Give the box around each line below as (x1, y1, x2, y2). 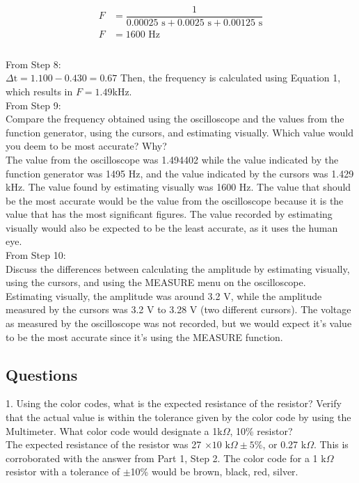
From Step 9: (6, 97, 61, 112)
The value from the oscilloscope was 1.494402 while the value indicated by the (6, 152, 339, 166)
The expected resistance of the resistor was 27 (6, 437, 202, 452)
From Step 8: (6, 56, 61, 71)
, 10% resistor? (230, 423, 293, 438)
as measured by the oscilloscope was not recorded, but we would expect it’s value (6, 316, 352, 331)
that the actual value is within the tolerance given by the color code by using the (6, 410, 351, 425)
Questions (6, 363, 78, 385)
